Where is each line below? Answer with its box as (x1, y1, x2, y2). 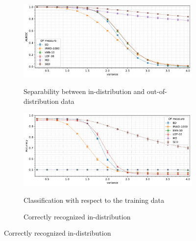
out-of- (147, 86, 167, 96)
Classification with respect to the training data (24, 195, 164, 205)
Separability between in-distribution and (24, 86, 145, 96)
